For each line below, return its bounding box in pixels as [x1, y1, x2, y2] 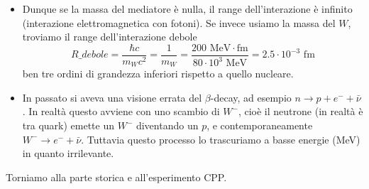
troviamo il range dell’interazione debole [22, 29, 197, 44]
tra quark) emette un [22, 118, 114, 133]
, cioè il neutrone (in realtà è [238, 104, 363, 119]
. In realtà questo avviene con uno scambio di [22, 104, 220, 119]
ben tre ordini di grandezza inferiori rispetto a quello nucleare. [22, 66, 294, 81]
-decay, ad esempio [210, 90, 292, 104]
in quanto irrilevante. [22, 146, 114, 161]
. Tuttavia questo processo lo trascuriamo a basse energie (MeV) [81, 131, 360, 146]
